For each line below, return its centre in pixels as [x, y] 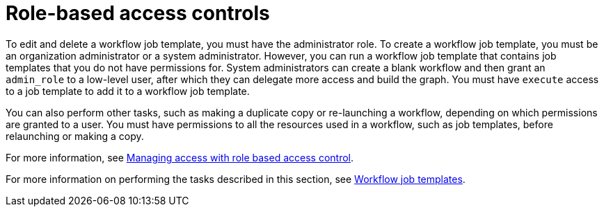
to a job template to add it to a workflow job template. [128, 91]
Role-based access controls [138, 13]
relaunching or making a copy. [75, 136]
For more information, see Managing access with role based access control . [180, 157]
